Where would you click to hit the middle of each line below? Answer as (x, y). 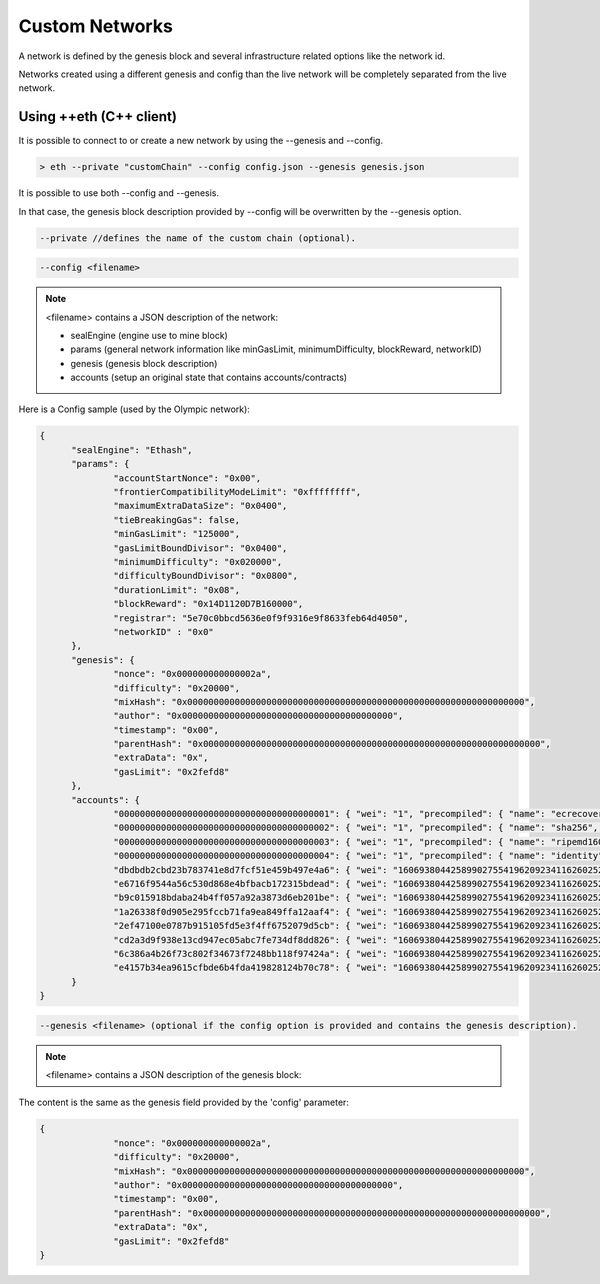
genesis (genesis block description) (144, 363)
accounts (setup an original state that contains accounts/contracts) (209, 377)
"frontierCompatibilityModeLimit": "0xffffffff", (237, 492)
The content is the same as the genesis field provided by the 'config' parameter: (184, 1102)
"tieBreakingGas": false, (176, 519)
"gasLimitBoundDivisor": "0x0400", (200, 548)
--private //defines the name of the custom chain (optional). (198, 238)
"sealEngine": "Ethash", (132, 449)
